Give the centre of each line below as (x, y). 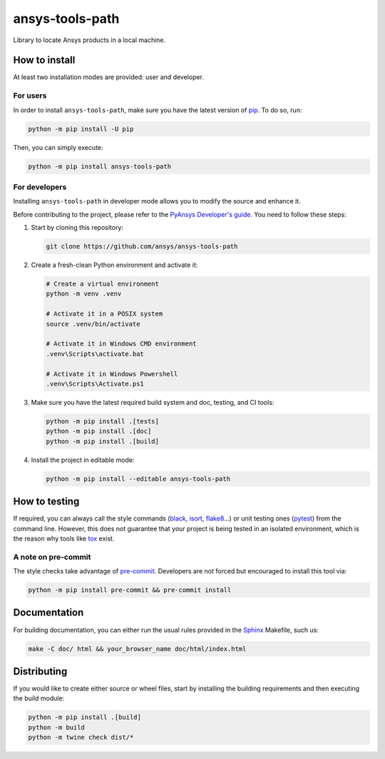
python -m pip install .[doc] (99, 431)
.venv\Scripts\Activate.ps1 (95, 383)
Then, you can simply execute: (58, 147)
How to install (44, 60)
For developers (40, 187)
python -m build (57, 727)
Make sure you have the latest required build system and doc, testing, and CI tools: (153, 402)
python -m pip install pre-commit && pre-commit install (130, 590)
